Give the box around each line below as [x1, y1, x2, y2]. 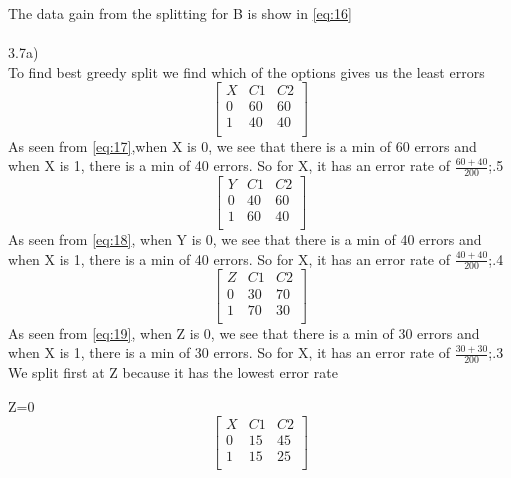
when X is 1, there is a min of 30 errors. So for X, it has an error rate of [8, 342, 451, 363]
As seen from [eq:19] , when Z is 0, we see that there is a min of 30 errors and [8, 322, 480, 343]
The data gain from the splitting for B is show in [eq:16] [8, 3, 352, 23]
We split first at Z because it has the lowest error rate [8, 362, 338, 383]
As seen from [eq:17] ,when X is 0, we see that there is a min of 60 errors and [8, 135, 477, 156]
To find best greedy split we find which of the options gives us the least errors [8, 61, 485, 82]
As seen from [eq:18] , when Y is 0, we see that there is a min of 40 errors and [8, 229, 482, 250]
